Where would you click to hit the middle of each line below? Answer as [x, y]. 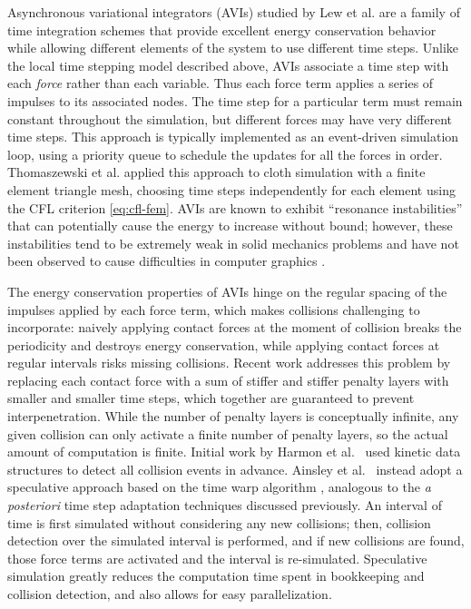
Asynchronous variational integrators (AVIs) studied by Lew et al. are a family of [234, 12]
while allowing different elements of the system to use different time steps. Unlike [233, 48]
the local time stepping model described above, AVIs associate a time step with [228, 65]
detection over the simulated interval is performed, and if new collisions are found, [236, 540]
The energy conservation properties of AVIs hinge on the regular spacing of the [227, 291]
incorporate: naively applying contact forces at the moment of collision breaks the [235, 327]
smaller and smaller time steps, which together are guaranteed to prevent [211, 398]
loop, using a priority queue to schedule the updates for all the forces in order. [225, 154]
